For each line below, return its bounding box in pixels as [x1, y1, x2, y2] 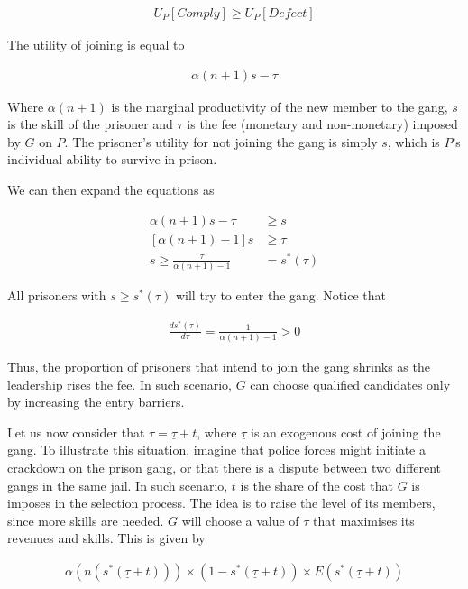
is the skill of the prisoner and [7, 115, 173, 133]
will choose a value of [181, 511, 299, 529]
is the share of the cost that [240, 475, 393, 494]
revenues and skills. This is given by [7, 529, 206, 548]
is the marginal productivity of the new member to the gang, [111, 97, 448, 115]
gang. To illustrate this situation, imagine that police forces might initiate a [7, 440, 426, 459]
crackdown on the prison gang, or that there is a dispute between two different [7, 457, 442, 476]
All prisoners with [7, 286, 106, 305]
